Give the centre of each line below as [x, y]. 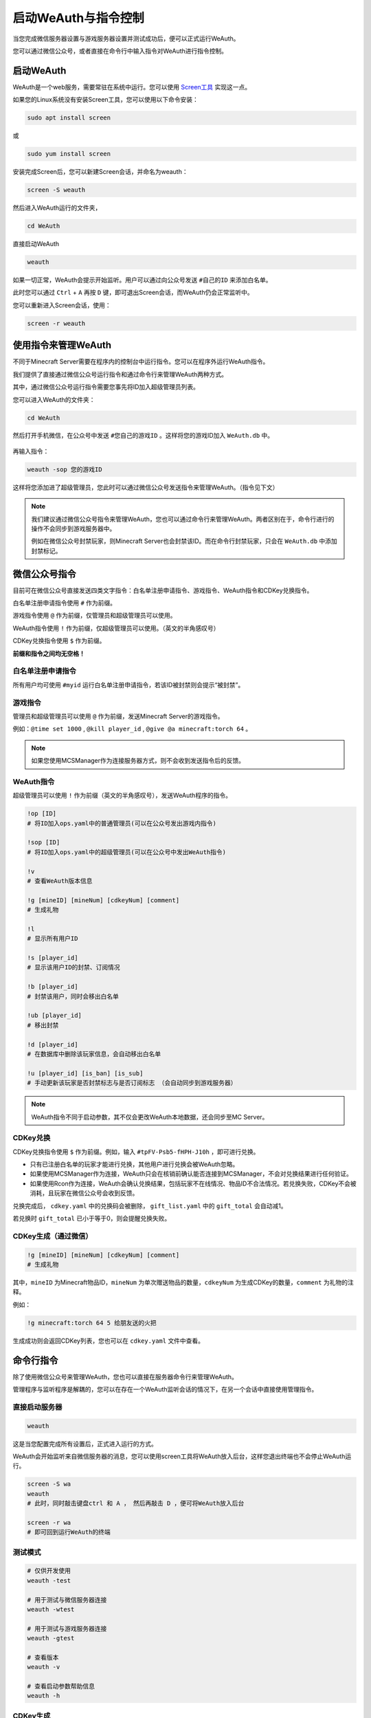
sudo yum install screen [69, 154]
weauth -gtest [51, 1638]
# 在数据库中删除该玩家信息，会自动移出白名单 [94, 1054]
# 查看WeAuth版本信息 [60, 881]
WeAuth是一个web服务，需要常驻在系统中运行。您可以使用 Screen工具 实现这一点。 [132, 87]
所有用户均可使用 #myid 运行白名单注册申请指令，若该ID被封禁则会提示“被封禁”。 [128, 684]
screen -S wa [49, 1484]
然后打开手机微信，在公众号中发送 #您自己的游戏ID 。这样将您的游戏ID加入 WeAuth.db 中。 [143, 436]
